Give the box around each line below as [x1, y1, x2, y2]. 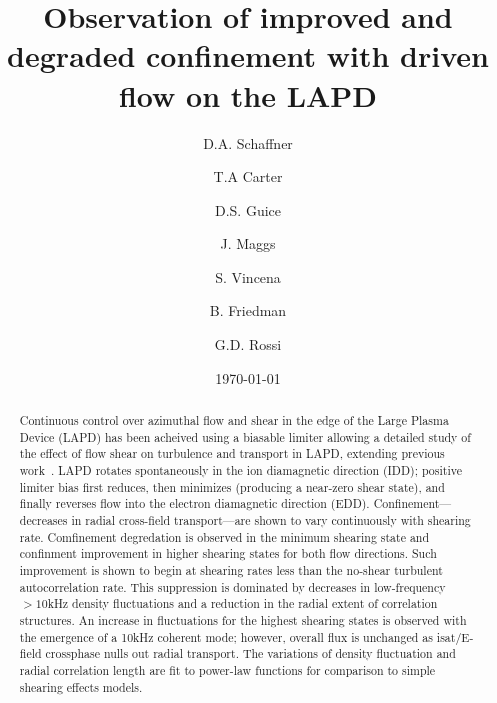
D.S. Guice [214, 199, 282, 220]
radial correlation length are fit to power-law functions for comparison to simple [19, 661, 436, 678]
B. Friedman [209, 300, 287, 321]
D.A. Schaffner [203, 132, 293, 153]
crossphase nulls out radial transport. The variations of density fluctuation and [45, 645, 456, 662]
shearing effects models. [19, 678, 143, 695]
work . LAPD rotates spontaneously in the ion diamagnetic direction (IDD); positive [19, 462, 462, 479]
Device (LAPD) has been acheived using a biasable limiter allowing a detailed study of [19, 428, 471, 445]
